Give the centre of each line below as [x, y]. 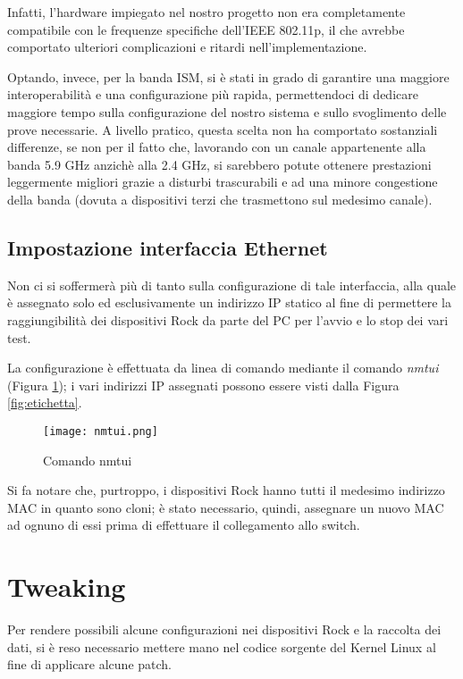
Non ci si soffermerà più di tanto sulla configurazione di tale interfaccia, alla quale [232, 285]
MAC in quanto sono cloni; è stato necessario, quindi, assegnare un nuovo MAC [226, 507]
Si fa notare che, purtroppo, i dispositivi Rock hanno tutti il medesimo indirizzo [226, 490]
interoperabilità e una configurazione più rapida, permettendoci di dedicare [213, 94]
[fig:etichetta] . [45, 402]
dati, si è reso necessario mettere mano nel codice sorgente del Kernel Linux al [222, 646]
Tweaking [67, 587]
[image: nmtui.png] [101, 431]
